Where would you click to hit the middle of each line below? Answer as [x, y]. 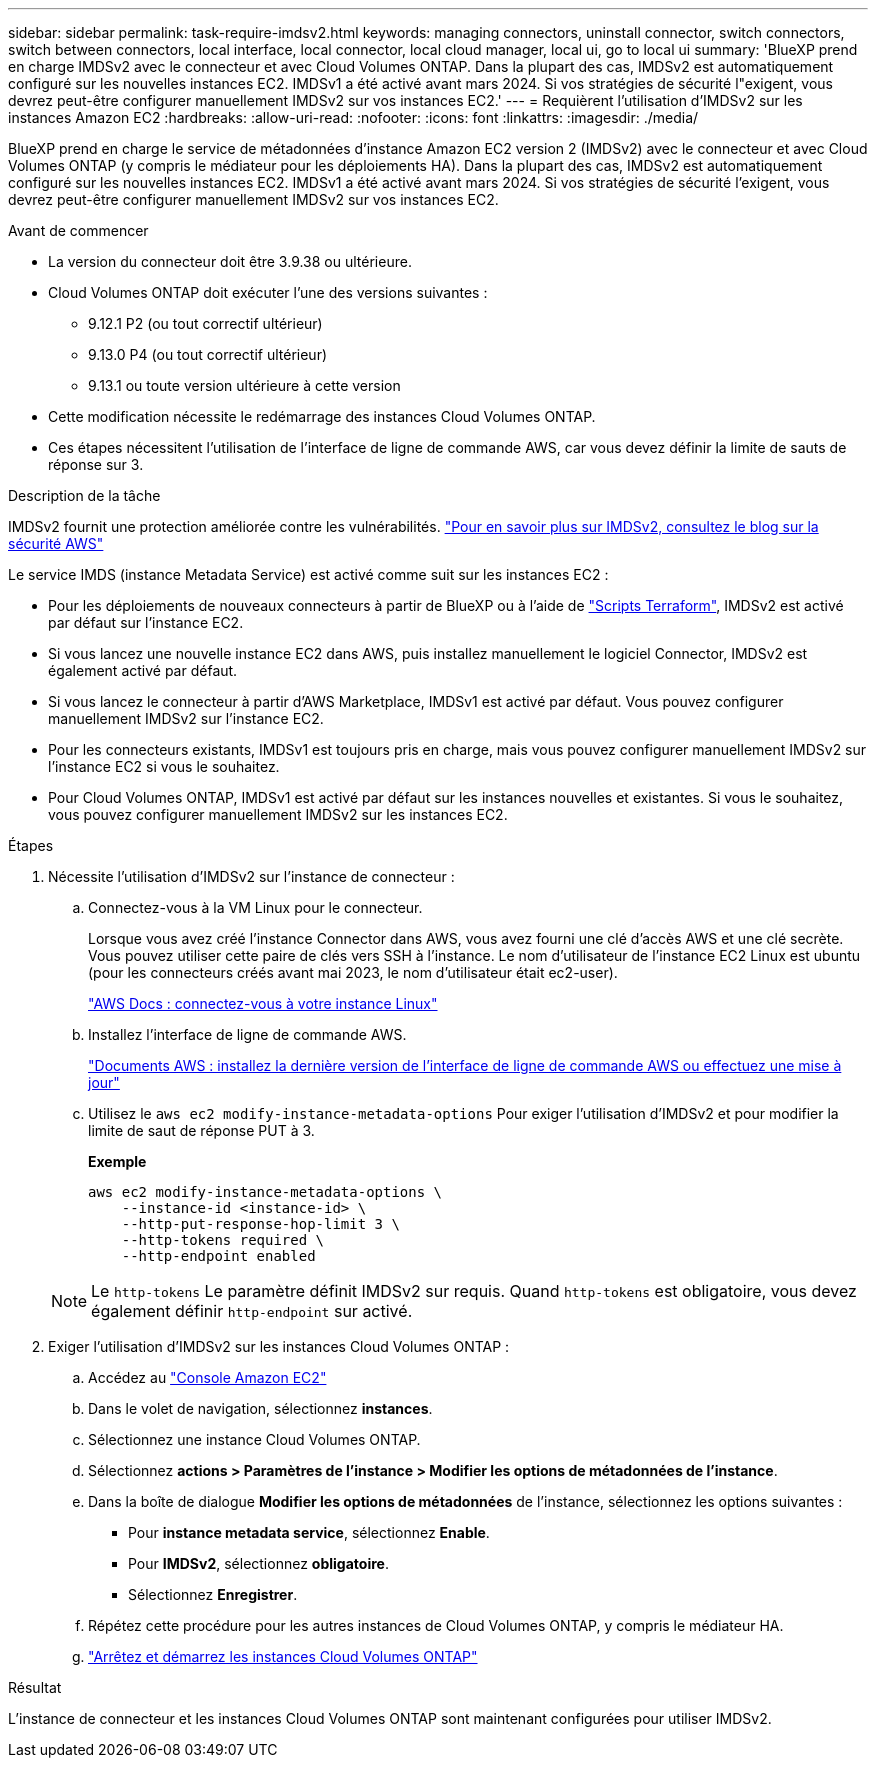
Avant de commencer [78, 230]
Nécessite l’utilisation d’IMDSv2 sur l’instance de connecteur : [251, 876]
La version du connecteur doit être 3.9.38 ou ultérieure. [230, 261]
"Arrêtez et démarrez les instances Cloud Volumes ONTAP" [283, 1656]
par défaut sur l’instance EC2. [146, 622]
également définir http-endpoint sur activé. [252, 1311]
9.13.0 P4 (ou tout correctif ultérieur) [208, 354]
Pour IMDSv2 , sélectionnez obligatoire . [258, 1563]
